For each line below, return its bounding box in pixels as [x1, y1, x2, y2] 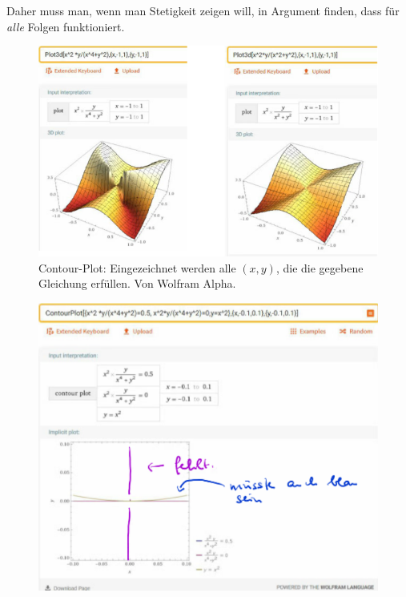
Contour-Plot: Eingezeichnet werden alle [38, 259, 236, 276]
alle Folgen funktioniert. [6, 18, 125, 34]
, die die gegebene [275, 259, 364, 276]
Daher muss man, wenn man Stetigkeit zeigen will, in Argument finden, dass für [6, 2, 400, 18]
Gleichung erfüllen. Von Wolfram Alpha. [38, 275, 236, 292]
